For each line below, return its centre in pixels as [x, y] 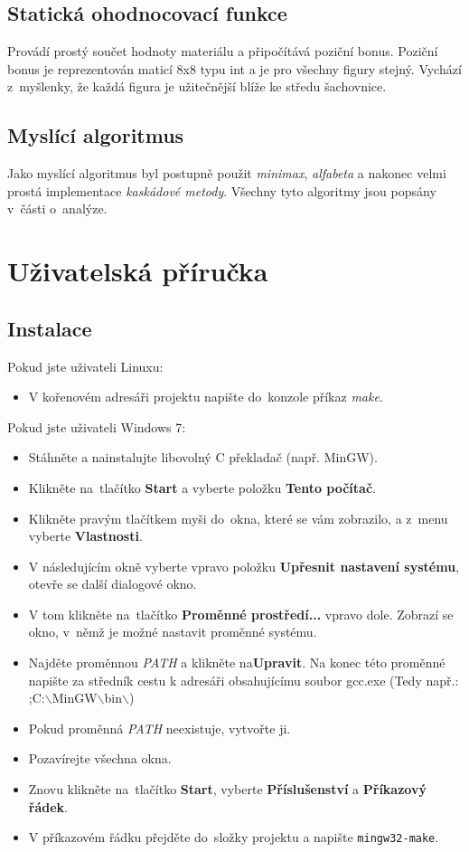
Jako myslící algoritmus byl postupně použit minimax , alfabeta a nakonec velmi [227, 173]
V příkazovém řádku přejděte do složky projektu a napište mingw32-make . [234, 837]
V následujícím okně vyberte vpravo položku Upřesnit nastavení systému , [244, 566]
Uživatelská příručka [138, 271]
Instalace [50, 328]
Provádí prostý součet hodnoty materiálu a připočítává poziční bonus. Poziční [223, 51]
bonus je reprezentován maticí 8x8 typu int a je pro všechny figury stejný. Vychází [234, 68]
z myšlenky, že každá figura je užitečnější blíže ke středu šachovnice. [197, 86]
